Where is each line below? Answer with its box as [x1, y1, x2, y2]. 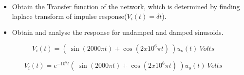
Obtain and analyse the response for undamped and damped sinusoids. [12, 27, 224, 37]
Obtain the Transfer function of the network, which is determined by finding [12, 1, 240, 11]
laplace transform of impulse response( [12, 11, 127, 21]
